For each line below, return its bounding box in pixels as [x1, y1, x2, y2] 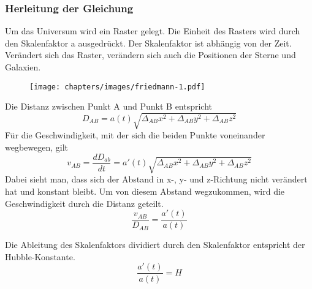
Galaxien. [5, 61, 41, 73]
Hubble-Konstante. [5, 250, 75, 263]
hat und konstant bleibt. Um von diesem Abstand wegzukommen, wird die [5, 185, 285, 197]
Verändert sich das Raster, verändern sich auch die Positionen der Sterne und [5, 48, 296, 61]
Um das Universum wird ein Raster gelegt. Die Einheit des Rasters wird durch [5, 24, 300, 37]
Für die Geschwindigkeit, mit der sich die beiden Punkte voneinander [5, 129, 265, 141]
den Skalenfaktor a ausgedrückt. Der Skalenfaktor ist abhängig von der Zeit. [5, 36, 292, 49]
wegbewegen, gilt [5, 140, 69, 153]
